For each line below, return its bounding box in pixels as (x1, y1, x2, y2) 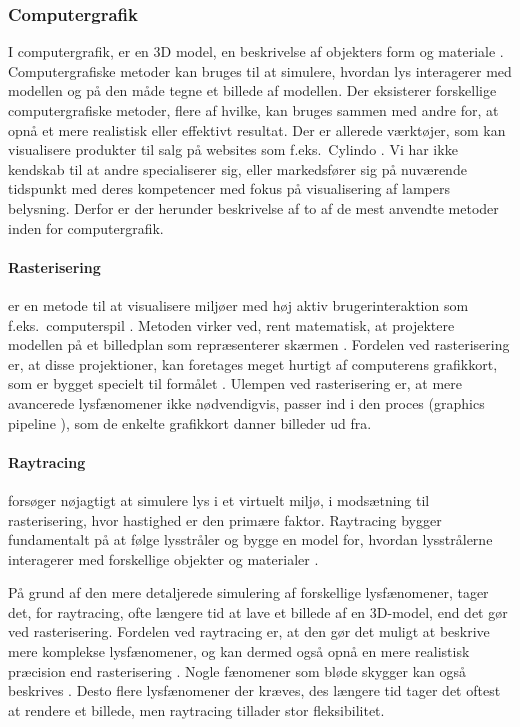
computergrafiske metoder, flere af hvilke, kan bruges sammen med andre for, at (8, 100, 499, 120)
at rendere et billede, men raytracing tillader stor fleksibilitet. (8, 699, 385, 720)
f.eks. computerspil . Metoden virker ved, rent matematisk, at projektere (8, 314, 455, 335)
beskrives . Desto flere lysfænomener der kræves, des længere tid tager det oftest (8, 680, 501, 701)
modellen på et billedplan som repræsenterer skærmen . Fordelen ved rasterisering (8, 334, 510, 355)
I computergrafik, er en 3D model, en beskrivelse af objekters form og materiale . (8, 41, 504, 62)
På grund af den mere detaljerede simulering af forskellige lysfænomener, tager (8, 582, 489, 603)
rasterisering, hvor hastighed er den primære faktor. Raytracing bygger (8, 509, 442, 530)
